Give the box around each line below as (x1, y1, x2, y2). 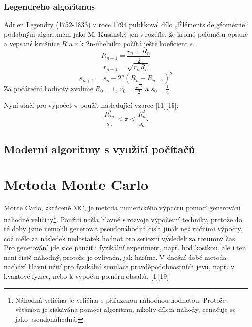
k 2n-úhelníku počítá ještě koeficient (80, 38, 188, 49)
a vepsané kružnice (4, 38, 60, 49)
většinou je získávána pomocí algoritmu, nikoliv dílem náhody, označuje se (15, 304, 236, 314)
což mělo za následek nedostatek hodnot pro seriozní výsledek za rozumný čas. (4, 233, 237, 243)
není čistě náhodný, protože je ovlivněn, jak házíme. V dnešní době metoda (4, 252, 227, 262)
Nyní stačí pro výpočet (4, 100, 72, 110)
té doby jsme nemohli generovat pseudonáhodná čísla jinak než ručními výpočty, (4, 224, 243, 234)
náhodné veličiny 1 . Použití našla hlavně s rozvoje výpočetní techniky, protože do (4, 212, 242, 224)
